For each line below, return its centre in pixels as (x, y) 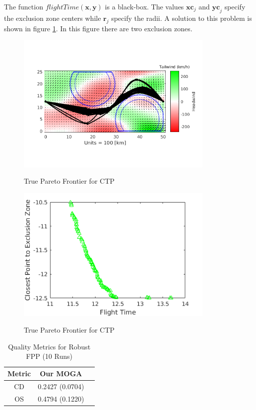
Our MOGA (61, 374)
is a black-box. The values (144, 6)
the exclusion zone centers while (53, 18)
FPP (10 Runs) (49, 356)
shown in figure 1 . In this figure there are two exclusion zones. (98, 28)
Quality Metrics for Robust (49, 346)
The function (24, 6)
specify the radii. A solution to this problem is (182, 18)
